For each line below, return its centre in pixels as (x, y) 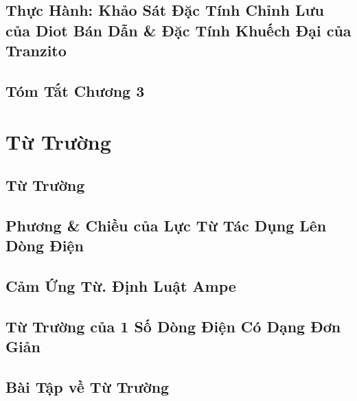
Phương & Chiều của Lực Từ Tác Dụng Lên (166, 225)
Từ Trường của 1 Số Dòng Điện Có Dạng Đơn (173, 326)
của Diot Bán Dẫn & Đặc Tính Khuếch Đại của (178, 30)
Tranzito (36, 50)
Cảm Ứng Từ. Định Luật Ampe (121, 286)
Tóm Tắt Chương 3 (75, 90)
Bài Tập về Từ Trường (88, 387)
